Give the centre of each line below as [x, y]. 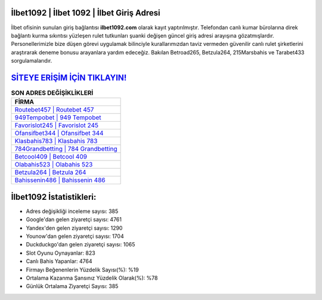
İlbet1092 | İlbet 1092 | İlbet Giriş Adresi [86, 13]
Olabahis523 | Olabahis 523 [54, 165]
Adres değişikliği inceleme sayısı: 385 [72, 211]
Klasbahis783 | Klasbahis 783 [56, 141]
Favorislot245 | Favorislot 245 [56, 125]
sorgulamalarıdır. [32, 61]
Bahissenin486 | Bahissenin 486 [60, 180]
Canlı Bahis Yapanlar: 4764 [59, 261]
